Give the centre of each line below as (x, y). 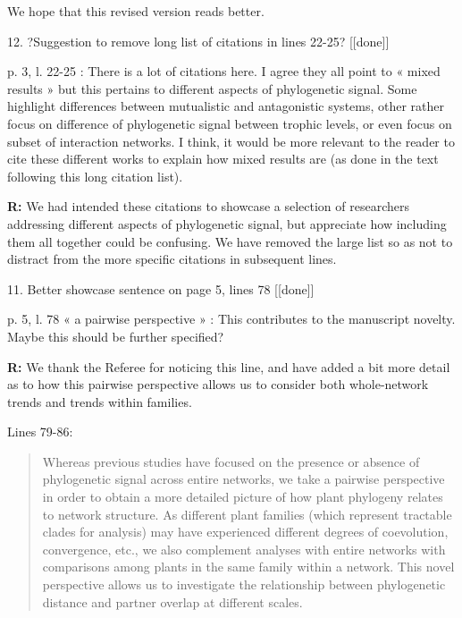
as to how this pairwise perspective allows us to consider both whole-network (218, 384)
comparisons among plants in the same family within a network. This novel (248, 567)
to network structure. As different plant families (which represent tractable (247, 514)
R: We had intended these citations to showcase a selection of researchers (208, 206)
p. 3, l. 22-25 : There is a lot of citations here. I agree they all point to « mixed (224, 71)
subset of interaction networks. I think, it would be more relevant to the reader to (231, 141)
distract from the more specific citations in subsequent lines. (172, 259)
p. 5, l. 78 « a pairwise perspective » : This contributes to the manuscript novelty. (231, 319)
